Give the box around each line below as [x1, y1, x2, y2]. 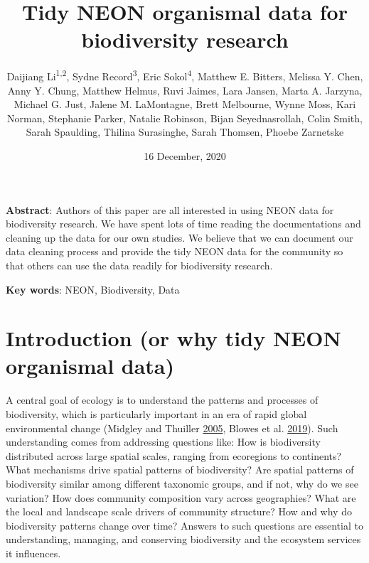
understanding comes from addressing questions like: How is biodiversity [6, 434, 321, 449]
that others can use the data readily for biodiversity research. [6, 257, 273, 272]
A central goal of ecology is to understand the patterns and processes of [6, 392, 319, 407]
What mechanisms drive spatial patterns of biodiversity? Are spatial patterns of [6, 462, 354, 477]
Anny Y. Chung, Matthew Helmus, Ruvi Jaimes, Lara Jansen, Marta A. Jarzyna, [7, 82, 363, 97]
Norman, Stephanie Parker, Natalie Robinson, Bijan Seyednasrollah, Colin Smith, [7, 110, 363, 125]
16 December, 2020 [144, 148, 226, 163]
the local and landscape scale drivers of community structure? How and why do [6, 504, 352, 519]
